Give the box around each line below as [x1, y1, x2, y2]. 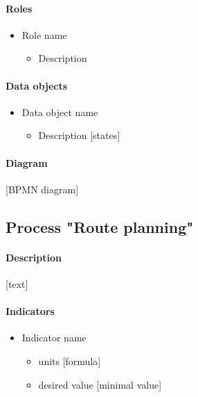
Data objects [6, 78, 68, 92]
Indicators [6, 304, 55, 318]
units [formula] [38, 353, 101, 368]
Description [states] [38, 128, 120, 143]
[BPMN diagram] [6, 181, 79, 196]
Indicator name [21, 330, 87, 345]
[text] [6, 276, 28, 291]
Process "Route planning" [6, 216, 194, 237]
